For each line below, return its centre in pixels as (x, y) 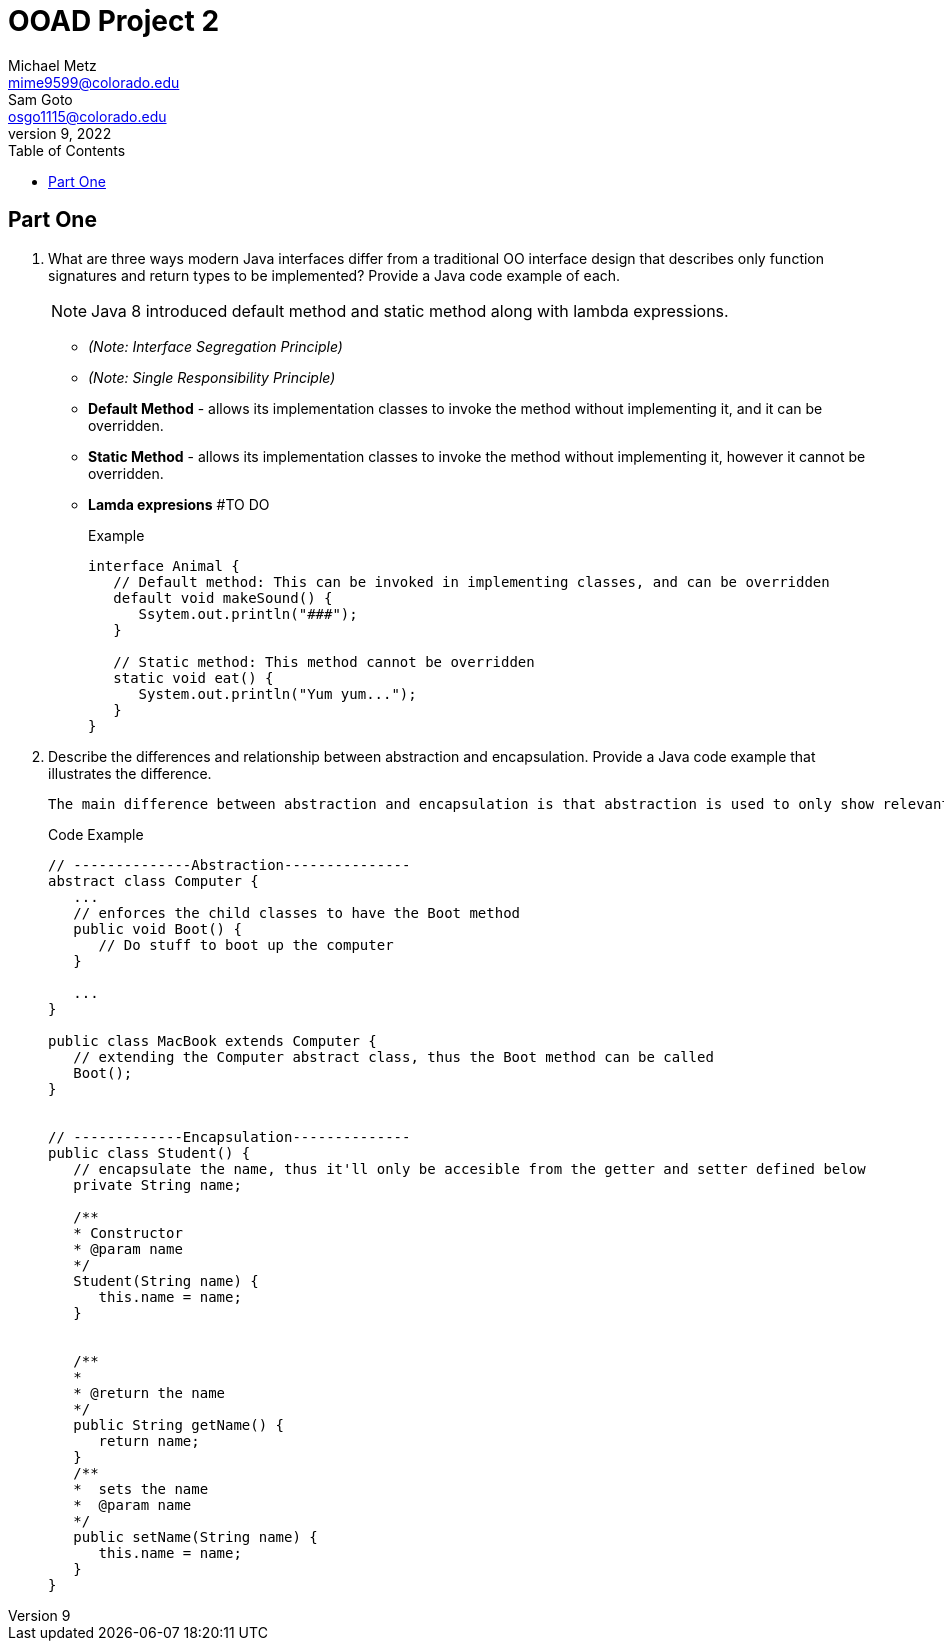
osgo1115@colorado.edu (87, 116)
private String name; (157, 1184)
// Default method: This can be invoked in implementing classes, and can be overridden (471, 581)
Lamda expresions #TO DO (179, 504)
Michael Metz (52, 65)
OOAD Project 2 (114, 21)
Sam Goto (40, 99)
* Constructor (128, 1232)
